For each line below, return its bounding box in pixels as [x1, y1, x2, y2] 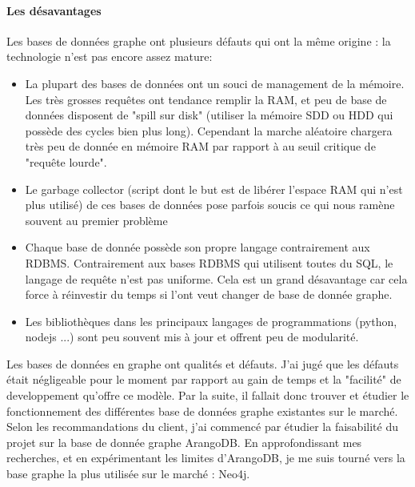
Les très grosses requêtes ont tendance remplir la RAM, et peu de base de [25, 91, 387, 107]
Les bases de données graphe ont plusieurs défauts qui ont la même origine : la [6, 32, 391, 49]
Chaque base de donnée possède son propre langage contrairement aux [25, 239, 370, 256]
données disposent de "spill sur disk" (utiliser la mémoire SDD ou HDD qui [25, 107, 393, 123]
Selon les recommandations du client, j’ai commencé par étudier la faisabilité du [6, 418, 398, 435]
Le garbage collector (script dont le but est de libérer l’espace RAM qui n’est [25, 180, 403, 197]
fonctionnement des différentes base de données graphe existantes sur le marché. [6, 402, 398, 419]
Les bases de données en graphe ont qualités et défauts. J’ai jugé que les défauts [6, 355, 399, 372]
